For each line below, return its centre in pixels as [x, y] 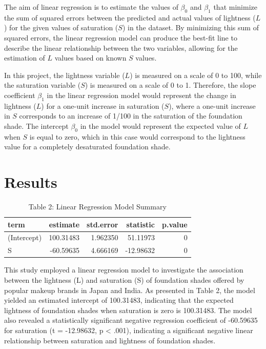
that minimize [235, 7]
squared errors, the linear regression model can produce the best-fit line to [121, 37]
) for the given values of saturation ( [61, 27]
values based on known [90, 58]
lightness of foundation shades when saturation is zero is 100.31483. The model [128, 310]
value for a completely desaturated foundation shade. [87, 147]
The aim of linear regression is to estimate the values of [91, 7]
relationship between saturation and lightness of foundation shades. [110, 340]
